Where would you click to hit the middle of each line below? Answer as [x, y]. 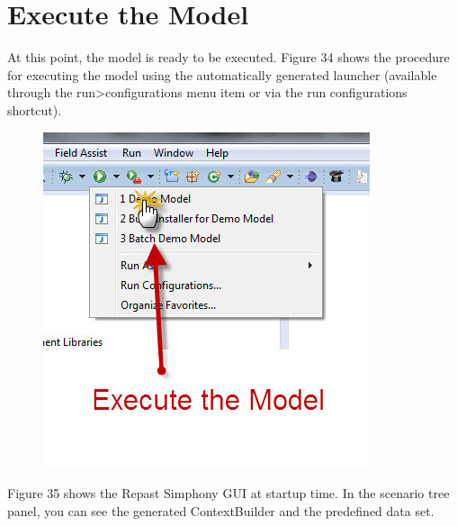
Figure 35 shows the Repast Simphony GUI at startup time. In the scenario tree [228, 493]
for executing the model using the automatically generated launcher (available [222, 74]
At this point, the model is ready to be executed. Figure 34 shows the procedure [228, 57]
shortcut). [35, 109]
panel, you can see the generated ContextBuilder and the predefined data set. [221, 510]
